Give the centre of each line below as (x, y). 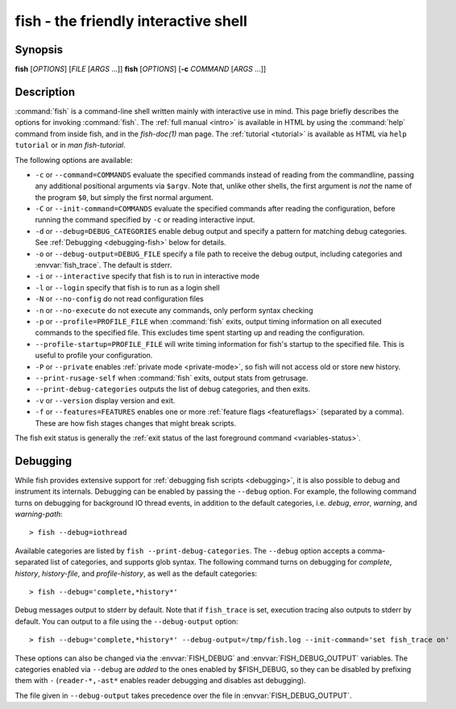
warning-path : (39, 514)
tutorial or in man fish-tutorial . (70, 145)
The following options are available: (74, 160)
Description (45, 92)
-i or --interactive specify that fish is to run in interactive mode (147, 276)
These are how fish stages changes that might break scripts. (136, 423)
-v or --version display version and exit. (105, 400)
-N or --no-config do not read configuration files (120, 299)
